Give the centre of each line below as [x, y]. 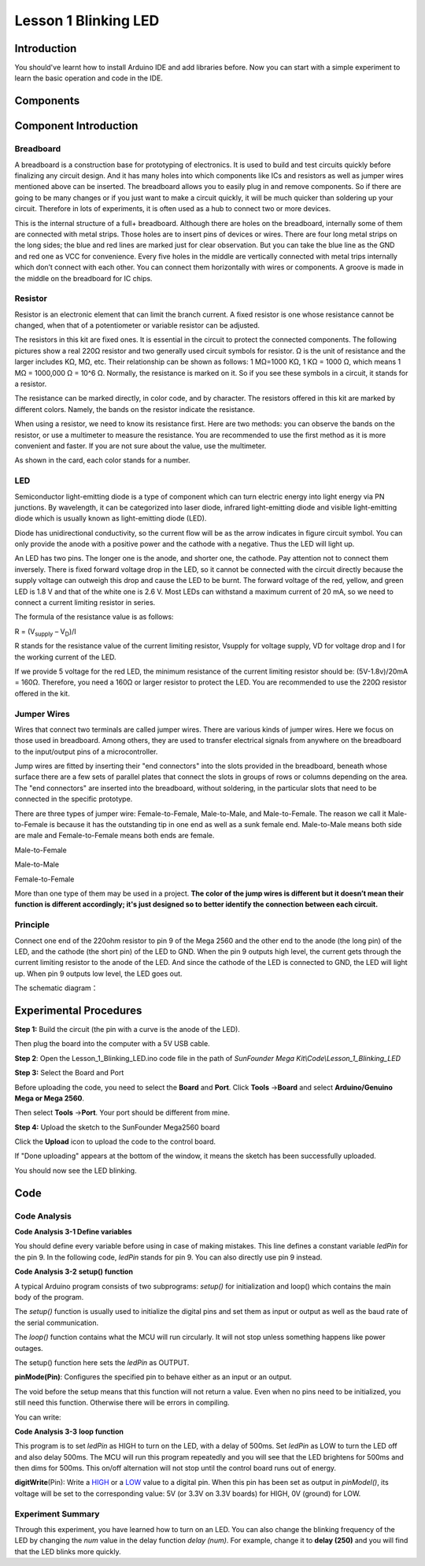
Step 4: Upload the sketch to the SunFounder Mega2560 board [117, 1127]
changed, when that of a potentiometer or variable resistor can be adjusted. [137, 325]
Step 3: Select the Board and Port [69, 1073]
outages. [29, 1348]
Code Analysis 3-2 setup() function [74, 1271]
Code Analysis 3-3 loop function [69, 1431]
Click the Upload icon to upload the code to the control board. [115, 1141]
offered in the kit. [42, 693]
